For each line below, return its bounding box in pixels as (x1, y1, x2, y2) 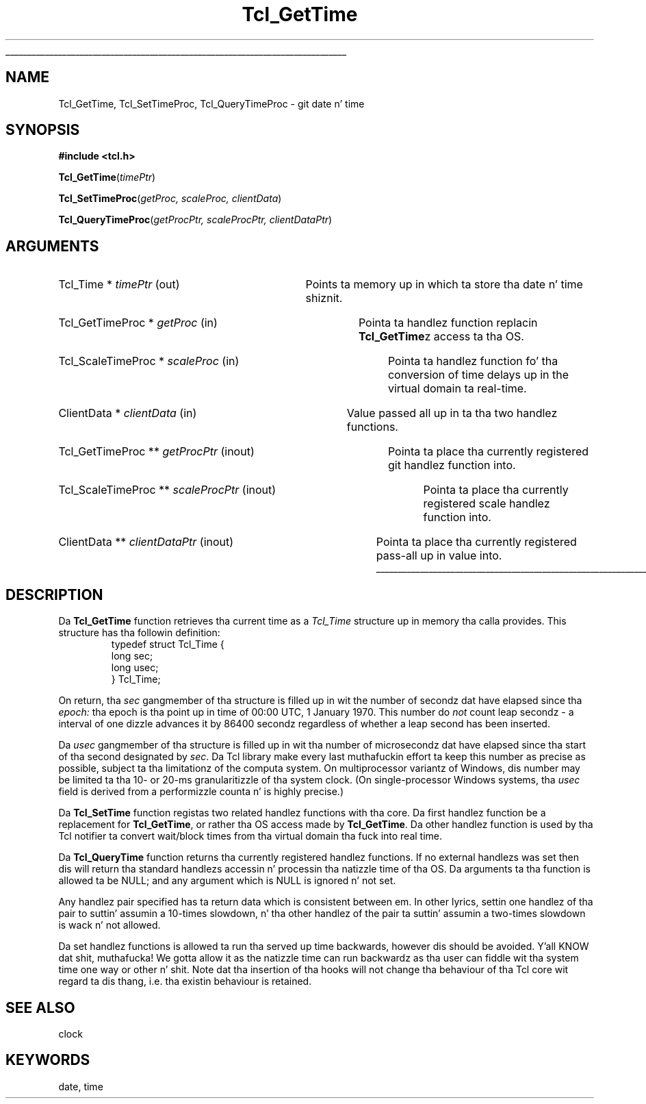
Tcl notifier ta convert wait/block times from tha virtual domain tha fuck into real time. (58, 830, 443, 842)
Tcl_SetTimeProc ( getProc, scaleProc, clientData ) (58, 192, 282, 205)
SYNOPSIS (5, 121, 80, 139)
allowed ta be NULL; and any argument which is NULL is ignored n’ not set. (58, 875, 396, 887)
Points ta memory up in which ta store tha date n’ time (305, 277, 583, 292)
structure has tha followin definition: (58, 627, 220, 639)
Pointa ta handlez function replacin (358, 316, 538, 330)
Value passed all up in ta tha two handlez (346, 406, 558, 421)
